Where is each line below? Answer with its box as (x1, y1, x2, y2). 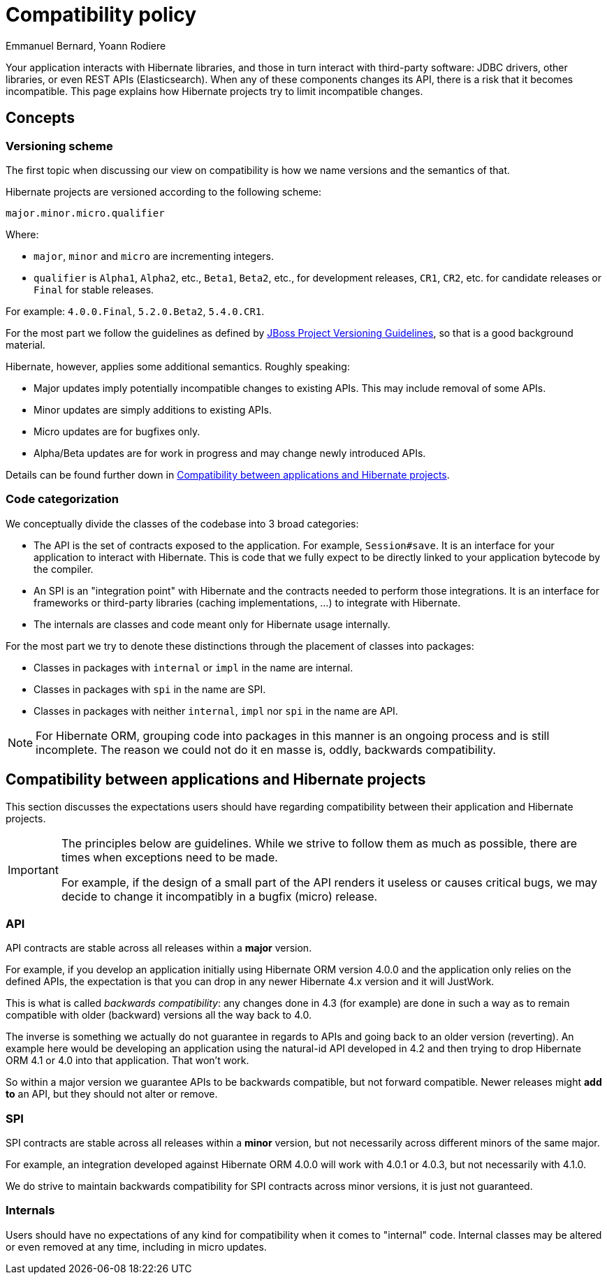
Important (8, 862, 59, 877)
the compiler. (34, 562, 94, 575)
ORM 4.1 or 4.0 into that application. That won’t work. (6, 1054, 249, 1067)
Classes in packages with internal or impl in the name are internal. (34, 661, 353, 674)
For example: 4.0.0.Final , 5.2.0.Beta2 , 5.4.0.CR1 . (6, 305, 265, 317)
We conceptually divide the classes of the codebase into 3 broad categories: (6, 517, 359, 530)
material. (6, 338, 45, 351)
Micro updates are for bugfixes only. (34, 425, 200, 437)
